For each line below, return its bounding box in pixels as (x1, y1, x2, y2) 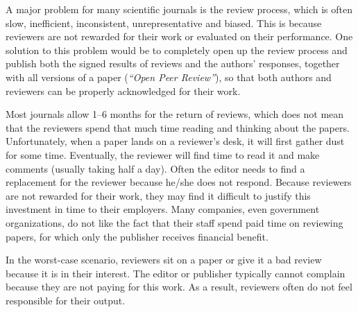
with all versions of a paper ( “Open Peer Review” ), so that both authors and (6, 69, 332, 84)
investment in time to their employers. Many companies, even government (6, 202, 320, 216)
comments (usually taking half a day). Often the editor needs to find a (6, 161, 305, 175)
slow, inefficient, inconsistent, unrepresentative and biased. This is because (6, 15, 322, 30)
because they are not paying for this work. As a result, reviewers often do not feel (6, 279, 352, 294)
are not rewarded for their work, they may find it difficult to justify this (6, 188, 311, 202)
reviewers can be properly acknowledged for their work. (6, 83, 241, 98)
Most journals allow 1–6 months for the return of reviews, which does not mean (6, 107, 344, 121)
